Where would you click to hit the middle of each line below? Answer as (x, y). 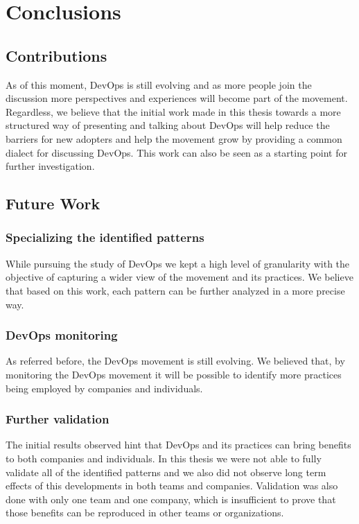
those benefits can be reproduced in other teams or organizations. (145, 513)
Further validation (58, 419)
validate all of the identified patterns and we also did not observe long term (166, 472)
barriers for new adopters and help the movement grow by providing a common (174, 138)
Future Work (53, 203)
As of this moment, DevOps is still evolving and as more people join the (159, 84)
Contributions (56, 55)
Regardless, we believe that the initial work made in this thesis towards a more (173, 111)
